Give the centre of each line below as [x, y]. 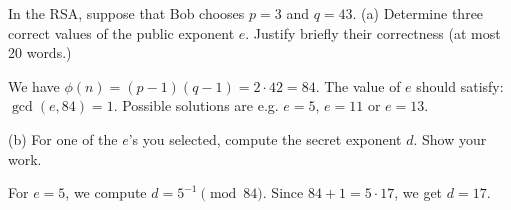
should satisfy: [460, 85]
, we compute [106, 192]
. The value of [358, 85]
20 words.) [40, 52]
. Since [283, 192]
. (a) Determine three [418, 13]
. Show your [450, 138]
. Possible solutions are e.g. [196, 105]
